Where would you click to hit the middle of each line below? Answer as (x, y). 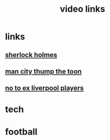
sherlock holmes (31, 55)
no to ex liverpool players (44, 88)
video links (82, 9)
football (21, 132)
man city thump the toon (43, 71)
